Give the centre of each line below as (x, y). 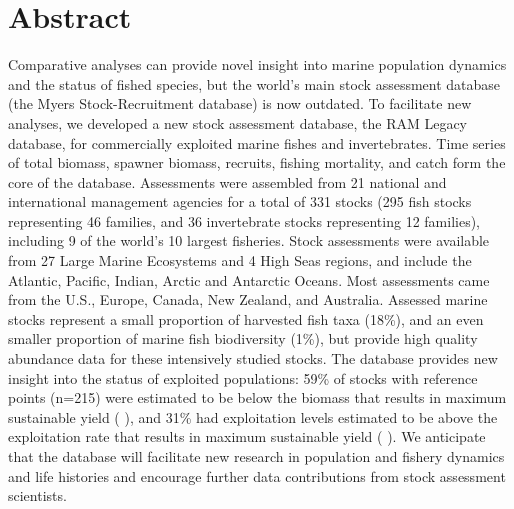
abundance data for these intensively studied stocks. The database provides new (253, 358)
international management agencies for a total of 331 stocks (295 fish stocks (240, 201)
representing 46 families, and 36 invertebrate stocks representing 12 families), (244, 220)
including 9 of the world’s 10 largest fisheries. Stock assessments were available (249, 240)
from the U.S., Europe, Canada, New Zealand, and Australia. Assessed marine (248, 299)
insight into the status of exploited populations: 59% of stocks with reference (243, 377)
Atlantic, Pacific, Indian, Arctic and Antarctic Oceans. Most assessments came (249, 279)
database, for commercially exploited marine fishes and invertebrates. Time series (257, 142)
